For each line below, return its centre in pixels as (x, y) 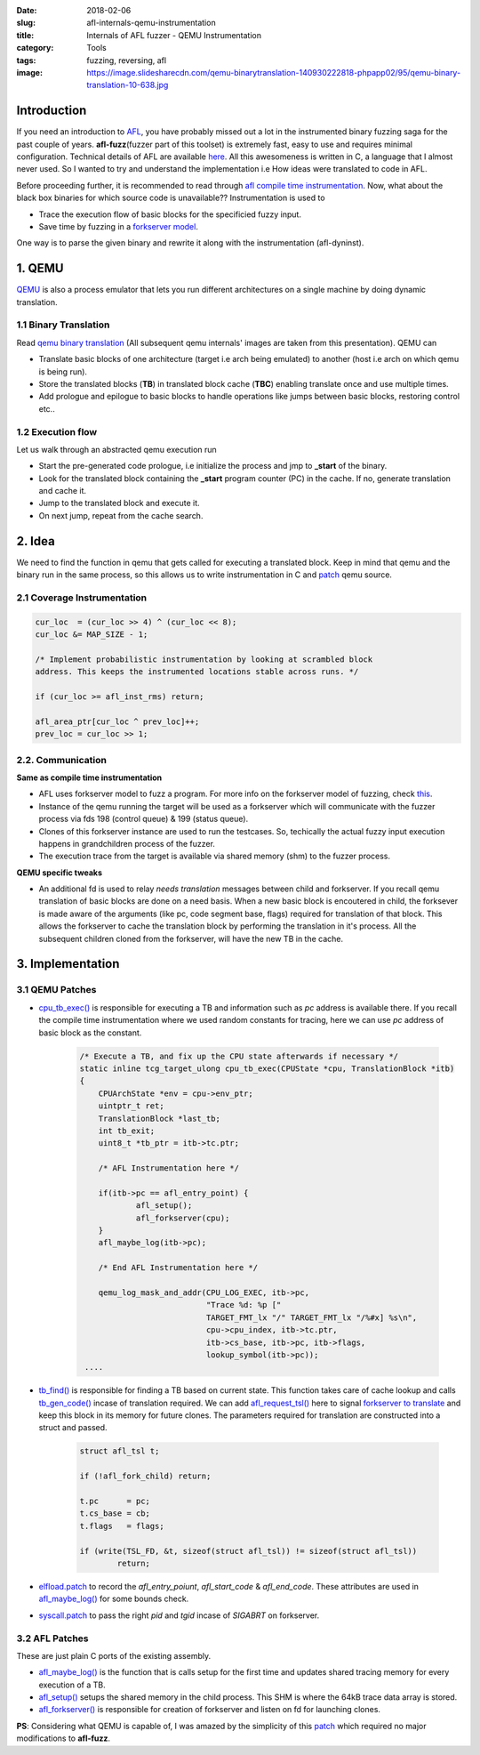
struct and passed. (73, 1428)
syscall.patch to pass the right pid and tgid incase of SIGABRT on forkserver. (179, 1615)
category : (35, 48)
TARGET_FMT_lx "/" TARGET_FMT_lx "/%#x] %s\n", (312, 1317)
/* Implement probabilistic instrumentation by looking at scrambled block (204, 659)
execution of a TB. (72, 1685)
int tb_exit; (127, 1131)
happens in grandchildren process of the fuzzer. (127, 843)
